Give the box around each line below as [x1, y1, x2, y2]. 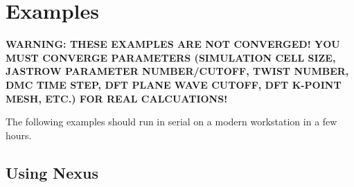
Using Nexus [6, 161, 99, 183]
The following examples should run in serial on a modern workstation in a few [6, 114, 337, 129]
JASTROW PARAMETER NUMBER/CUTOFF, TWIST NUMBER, [6, 64, 349, 78]
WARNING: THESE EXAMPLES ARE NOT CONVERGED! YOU [6, 37, 340, 51]
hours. [6, 127, 32, 142]
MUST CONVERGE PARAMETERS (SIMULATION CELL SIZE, [6, 50, 336, 64]
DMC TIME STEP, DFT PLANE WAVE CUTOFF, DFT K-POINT [6, 77, 342, 91]
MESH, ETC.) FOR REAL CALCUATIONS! [6, 91, 228, 105]
